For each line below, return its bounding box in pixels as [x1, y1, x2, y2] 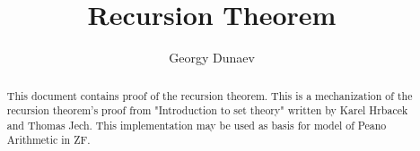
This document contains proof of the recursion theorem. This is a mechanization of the [6, 88, 413, 103]
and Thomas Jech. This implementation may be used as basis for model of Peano [6, 117, 387, 132]
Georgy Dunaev [169, 48, 255, 67]
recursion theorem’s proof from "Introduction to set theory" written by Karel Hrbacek [6, 103, 408, 118]
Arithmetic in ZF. [6, 132, 91, 147]
